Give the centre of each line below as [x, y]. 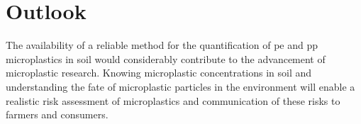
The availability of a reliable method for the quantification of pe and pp [162, 45]
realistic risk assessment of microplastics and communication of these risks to [173, 100]
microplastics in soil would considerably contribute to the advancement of [166, 58]
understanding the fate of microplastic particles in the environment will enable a [180, 86]
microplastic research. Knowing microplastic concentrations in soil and [159, 73]
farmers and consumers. [57, 114]
